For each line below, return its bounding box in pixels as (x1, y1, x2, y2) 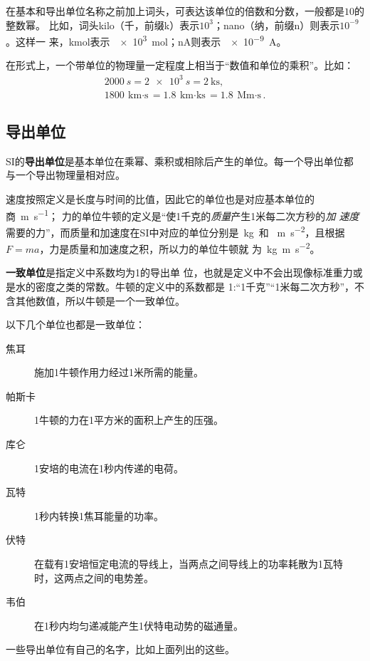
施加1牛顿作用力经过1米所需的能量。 (34, 365, 203, 380)
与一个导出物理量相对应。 (6, 167, 125, 182)
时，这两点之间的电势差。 (34, 570, 154, 585)
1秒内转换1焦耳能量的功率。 (34, 508, 164, 523)
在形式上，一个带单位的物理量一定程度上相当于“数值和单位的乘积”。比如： (6, 58, 354, 73)
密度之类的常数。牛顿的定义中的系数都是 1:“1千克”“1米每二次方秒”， (35, 279, 354, 293)
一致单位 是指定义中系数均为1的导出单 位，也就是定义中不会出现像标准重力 (6, 265, 353, 280)
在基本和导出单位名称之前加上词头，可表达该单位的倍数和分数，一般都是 (6, 4, 344, 18)
